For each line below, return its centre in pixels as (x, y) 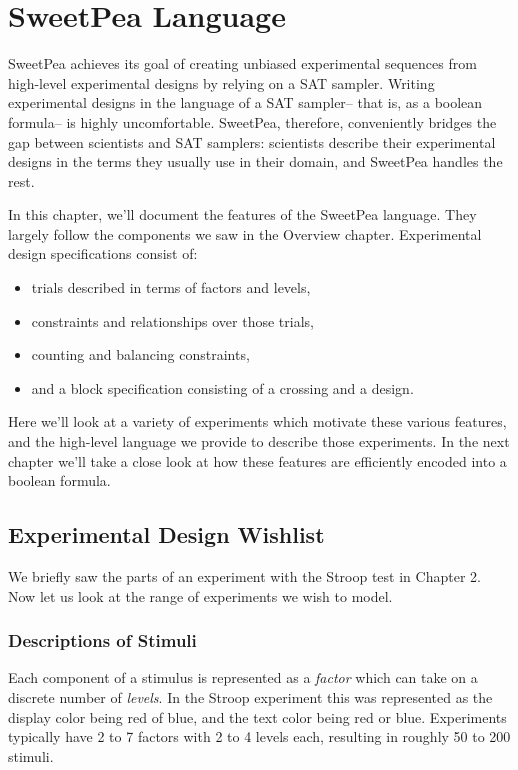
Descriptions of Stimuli (102, 640)
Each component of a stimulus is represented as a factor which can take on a (243, 677)
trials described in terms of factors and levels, (171, 287)
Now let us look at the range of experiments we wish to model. (200, 595)
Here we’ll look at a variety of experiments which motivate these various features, (257, 421)
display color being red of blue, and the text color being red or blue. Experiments (257, 716)
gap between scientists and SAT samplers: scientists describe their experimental (252, 141)
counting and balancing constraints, (140, 354)
